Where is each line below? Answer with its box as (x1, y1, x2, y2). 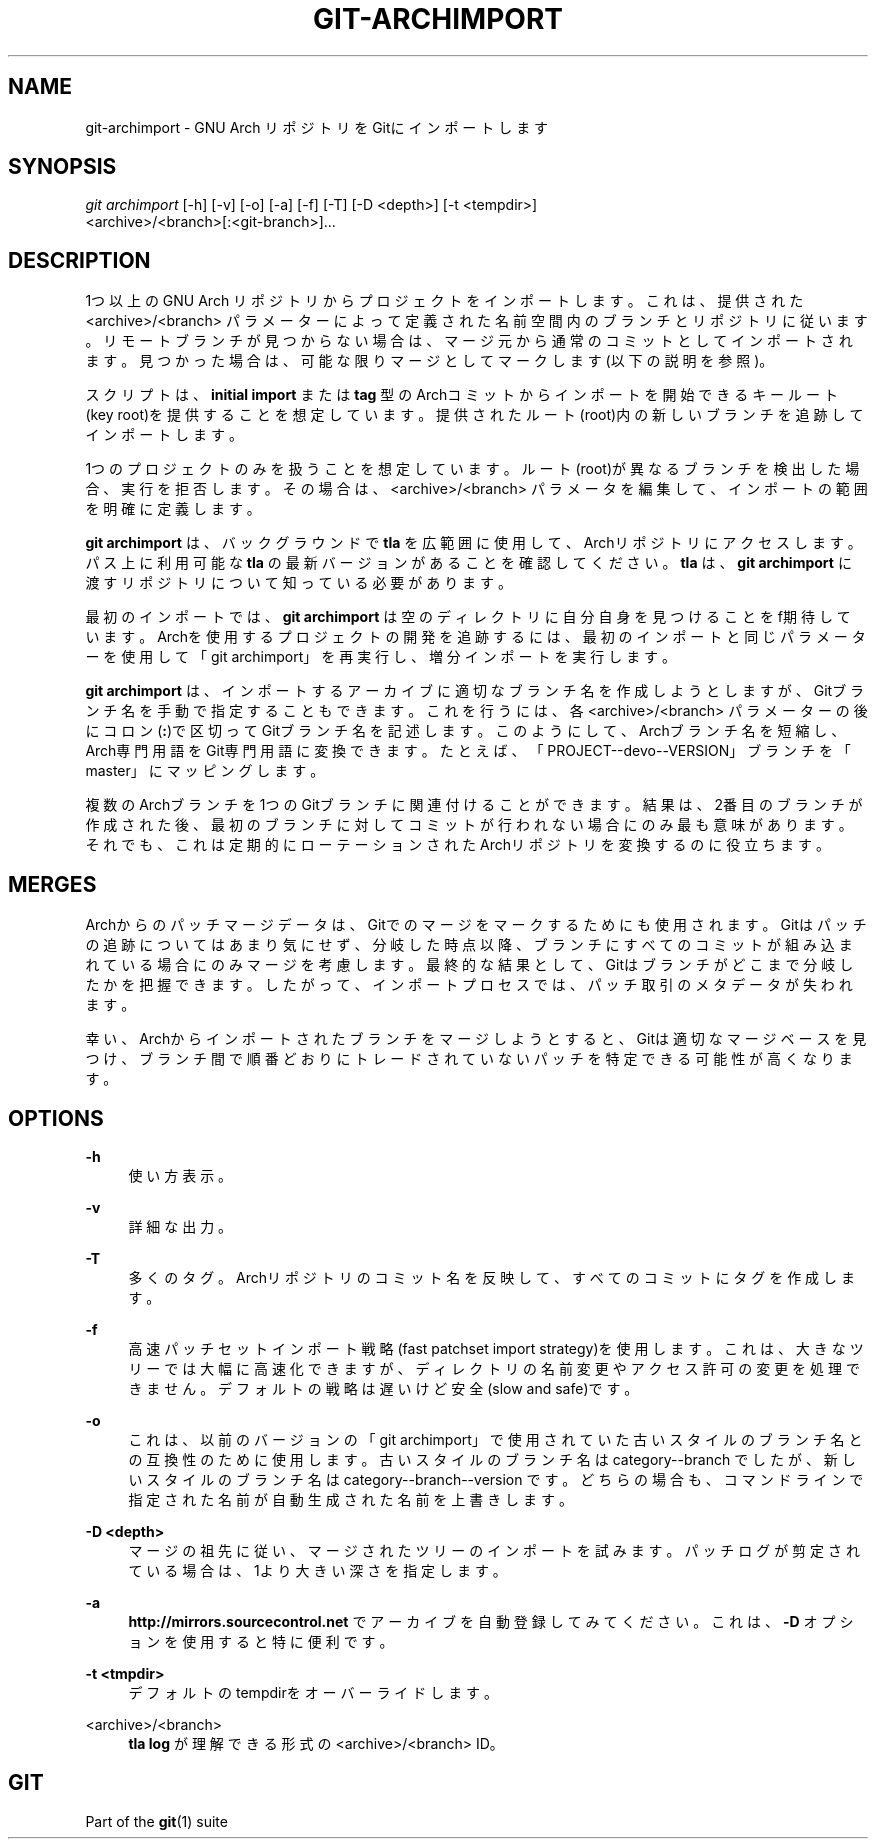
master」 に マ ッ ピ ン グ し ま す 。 (85, 762, 325, 780)
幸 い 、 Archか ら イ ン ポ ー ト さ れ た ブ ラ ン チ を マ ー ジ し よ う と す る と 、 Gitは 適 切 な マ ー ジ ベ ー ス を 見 (85, 1030, 867, 1048)
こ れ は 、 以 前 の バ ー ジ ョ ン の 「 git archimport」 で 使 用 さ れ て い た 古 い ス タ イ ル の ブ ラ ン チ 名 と (128, 1430, 863, 1448)
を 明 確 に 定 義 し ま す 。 (85, 500, 261, 518)
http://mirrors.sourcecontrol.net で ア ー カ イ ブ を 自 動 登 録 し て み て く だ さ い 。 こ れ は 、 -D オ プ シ (128, 1612, 854, 1630)
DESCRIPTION (8, 247, 151, 273)
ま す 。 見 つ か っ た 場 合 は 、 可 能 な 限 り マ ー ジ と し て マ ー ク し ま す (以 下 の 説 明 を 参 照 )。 (85, 352, 774, 370)
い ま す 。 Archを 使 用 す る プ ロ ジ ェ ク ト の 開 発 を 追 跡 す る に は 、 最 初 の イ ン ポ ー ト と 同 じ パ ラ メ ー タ (85, 628, 866, 646)
